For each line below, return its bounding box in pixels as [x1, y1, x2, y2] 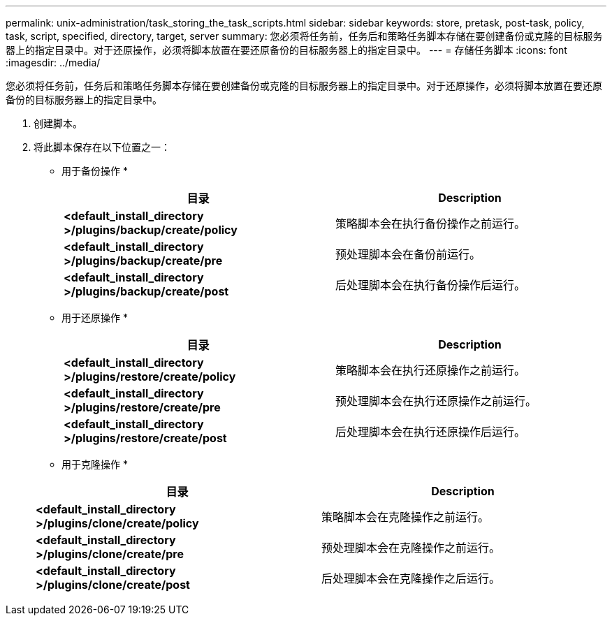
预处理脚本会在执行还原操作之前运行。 [335, 394, 537, 408]
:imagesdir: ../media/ [6, 57, 101, 68]
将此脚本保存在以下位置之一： [34, 141, 170, 153]
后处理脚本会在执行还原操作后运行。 [335, 425, 526, 439]
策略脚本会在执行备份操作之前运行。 [335, 217, 526, 231]
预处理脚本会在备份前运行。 [335, 247, 481, 261]
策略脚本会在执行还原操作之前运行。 [335, 363, 526, 377]
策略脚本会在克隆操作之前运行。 [321, 510, 490, 524]
